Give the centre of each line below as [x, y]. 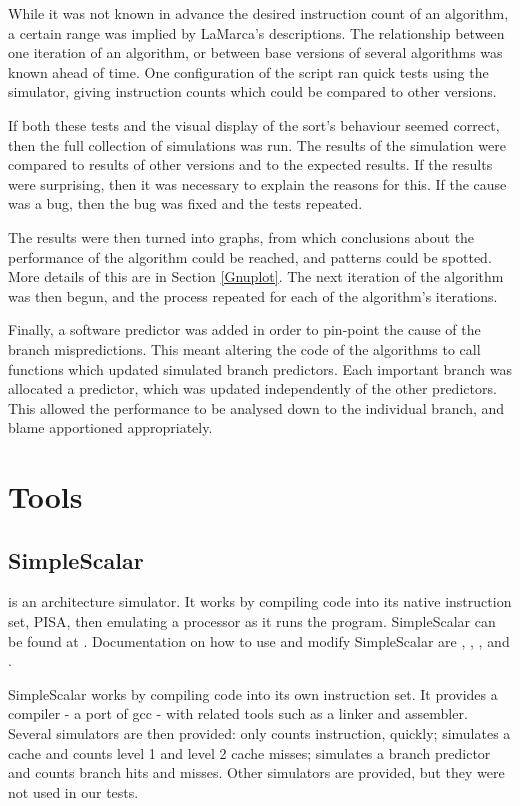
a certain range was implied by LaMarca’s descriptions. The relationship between [256, 32]
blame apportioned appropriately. [110, 427]
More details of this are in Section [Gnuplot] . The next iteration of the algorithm [256, 276]
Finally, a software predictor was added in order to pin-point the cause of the [244, 329]
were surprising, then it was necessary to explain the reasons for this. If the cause [257, 183]
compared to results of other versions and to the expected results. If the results [250, 164]
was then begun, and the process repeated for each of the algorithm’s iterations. [253, 295]
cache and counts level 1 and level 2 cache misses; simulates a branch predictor [249, 752]
